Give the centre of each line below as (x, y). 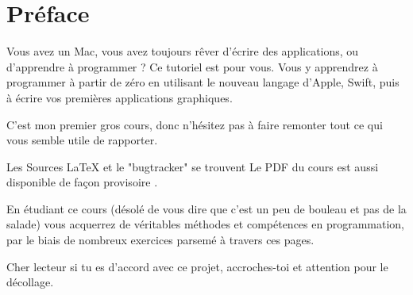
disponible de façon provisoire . (82, 182)
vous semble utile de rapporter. (82, 140)
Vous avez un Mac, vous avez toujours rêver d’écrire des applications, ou (183, 51)
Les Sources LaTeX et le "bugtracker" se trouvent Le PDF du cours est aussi (193, 166)
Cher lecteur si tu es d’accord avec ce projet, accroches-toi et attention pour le (197, 266)
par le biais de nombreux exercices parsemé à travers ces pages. (160, 240)
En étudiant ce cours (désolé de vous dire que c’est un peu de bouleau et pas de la (206, 208)
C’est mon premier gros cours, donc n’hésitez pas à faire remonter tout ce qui (195, 124)
